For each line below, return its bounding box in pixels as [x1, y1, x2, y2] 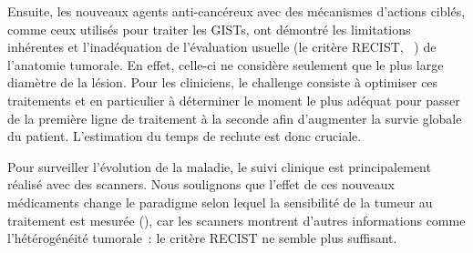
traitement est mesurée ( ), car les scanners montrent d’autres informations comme [7, 210, 466, 229]
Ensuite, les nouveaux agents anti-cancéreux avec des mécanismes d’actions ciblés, [7, 2, 466, 20]
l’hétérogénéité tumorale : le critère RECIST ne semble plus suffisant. [7, 228, 397, 248]
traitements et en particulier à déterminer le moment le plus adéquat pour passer [7, 90, 460, 109]
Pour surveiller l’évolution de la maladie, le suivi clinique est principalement [7, 157, 431, 176]
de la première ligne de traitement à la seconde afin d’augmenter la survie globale [7, 108, 462, 127]
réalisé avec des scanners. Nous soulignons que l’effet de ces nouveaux [7, 175, 395, 194]
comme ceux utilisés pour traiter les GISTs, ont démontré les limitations [7, 19, 411, 38]
